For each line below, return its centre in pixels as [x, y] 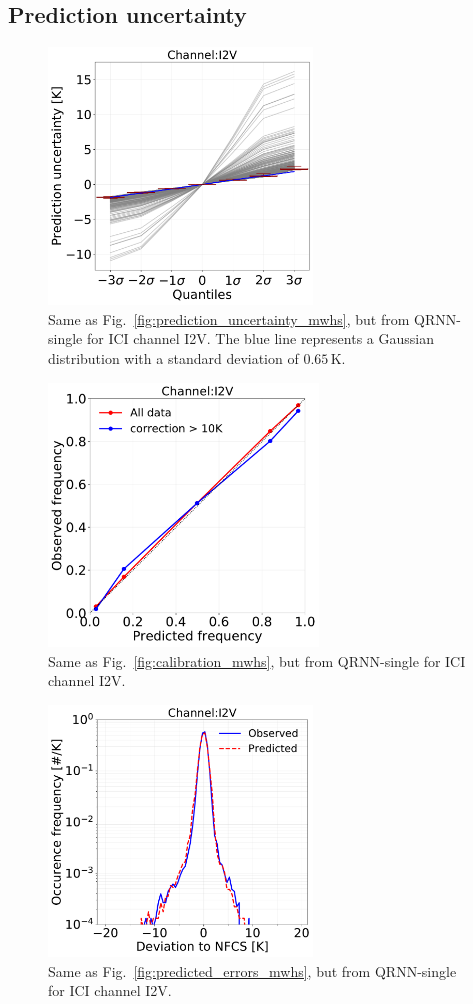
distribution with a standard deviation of [173, 358]
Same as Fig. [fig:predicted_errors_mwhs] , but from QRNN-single [252, 970]
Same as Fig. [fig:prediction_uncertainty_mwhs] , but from [229, 318]
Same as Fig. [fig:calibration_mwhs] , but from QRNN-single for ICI [257, 660]
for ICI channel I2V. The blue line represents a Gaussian [260, 338]
